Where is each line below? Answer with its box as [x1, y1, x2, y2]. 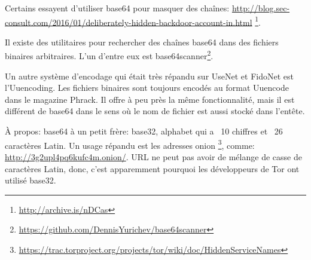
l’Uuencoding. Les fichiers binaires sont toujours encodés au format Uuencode [5, 81, 289, 94]
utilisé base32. [5, 174, 56, 186]
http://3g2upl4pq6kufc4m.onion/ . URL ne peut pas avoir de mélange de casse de [5, 150, 302, 163]
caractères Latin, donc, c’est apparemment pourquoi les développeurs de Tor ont [5, 162, 300, 175]
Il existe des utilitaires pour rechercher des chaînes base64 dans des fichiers [5, 35, 279, 48]
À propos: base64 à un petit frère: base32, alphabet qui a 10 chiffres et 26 [5, 125, 283, 137]
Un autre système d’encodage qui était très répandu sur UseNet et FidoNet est [5, 69, 294, 82]
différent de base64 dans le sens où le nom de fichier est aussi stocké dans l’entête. [5, 105, 305, 117]
